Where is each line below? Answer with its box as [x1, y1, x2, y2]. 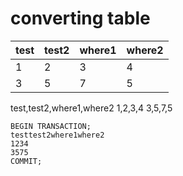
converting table [10, 7, 151, 30]
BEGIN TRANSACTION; [10, 121, 92, 131]
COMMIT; [10, 156, 43, 166]
